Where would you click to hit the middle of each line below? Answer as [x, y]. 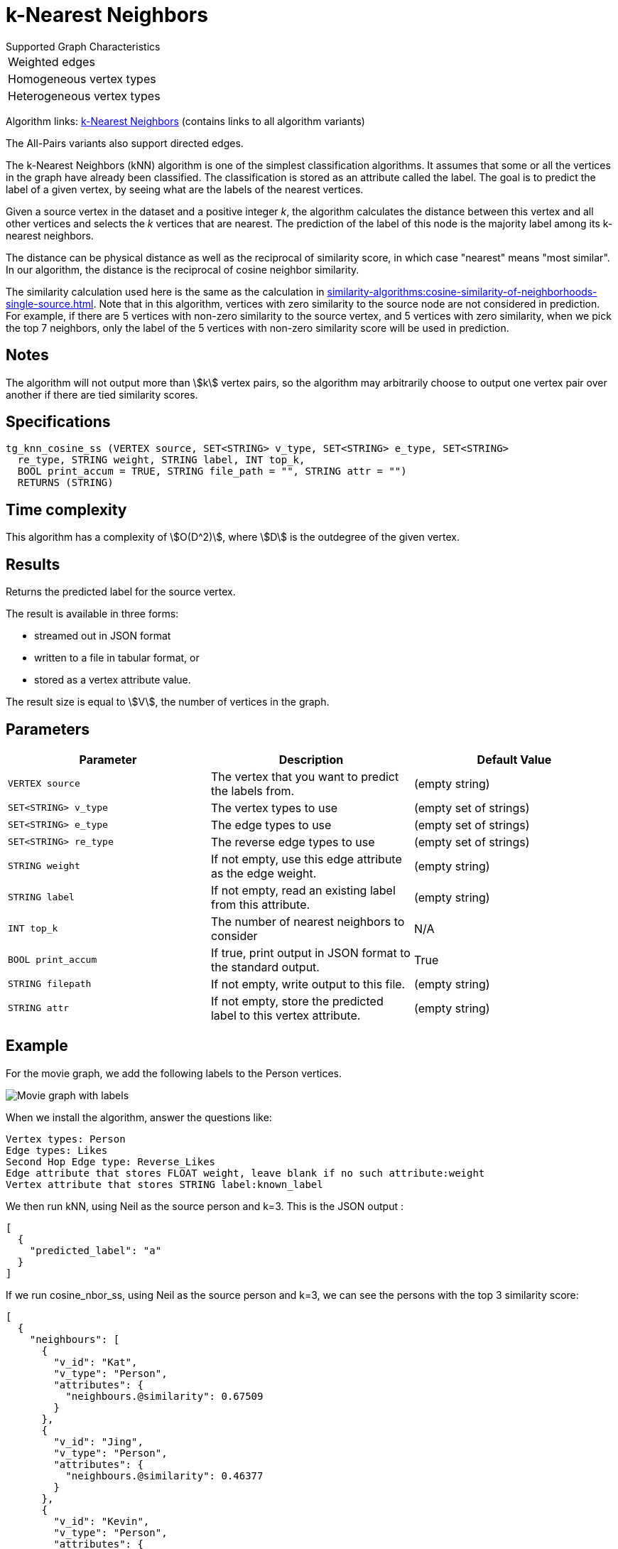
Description [311, 759]
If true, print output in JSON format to [310, 952]
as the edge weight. [264, 873]
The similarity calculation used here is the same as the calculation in [165, 291]
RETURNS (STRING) [65, 483]
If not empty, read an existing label [303, 890]
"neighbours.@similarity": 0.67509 [164, 1396]
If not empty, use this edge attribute [306, 859]
